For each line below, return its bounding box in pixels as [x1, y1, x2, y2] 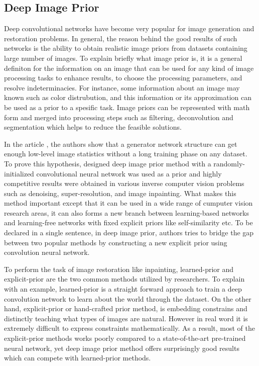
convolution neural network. [4, 247, 90, 257]
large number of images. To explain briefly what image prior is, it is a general [4, 52, 242, 63]
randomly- [213, 158, 245, 168]
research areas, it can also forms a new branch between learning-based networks [4, 207, 249, 218]
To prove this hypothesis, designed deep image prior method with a [4, 158, 211, 168]
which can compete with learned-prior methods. [4, 352, 151, 363]
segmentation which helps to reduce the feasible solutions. [4, 122, 182, 132]
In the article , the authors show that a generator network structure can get [4, 138, 237, 149]
